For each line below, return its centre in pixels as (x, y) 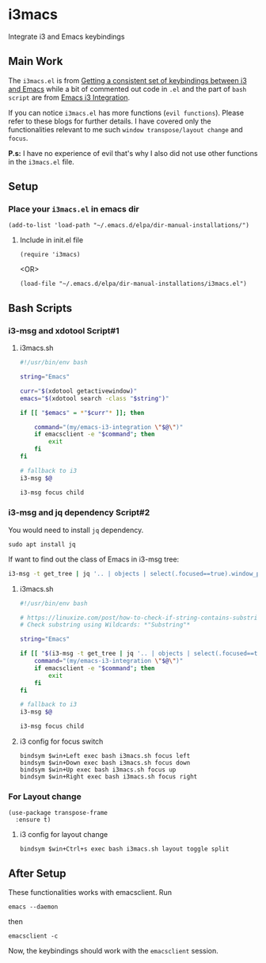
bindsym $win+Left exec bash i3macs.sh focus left (105, 756)
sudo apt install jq (42, 544)
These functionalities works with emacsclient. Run (90, 893)
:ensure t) (33, 820)
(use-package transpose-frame (58, 813)
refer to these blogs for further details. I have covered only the (110, 121)
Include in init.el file (51, 240)
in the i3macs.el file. (42, 162)
